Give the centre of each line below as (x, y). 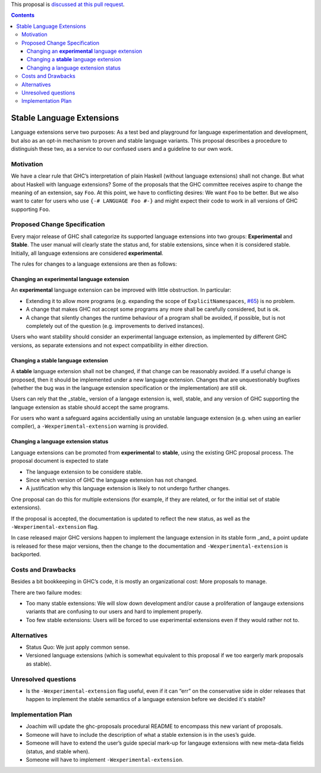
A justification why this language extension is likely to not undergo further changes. (128, 488)
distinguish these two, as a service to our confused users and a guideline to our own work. (122, 149)
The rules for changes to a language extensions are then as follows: (94, 264)
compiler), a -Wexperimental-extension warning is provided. (90, 426)
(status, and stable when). (58, 751)
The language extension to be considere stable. (84, 472)
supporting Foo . (31, 209)
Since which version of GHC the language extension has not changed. (112, 480)
